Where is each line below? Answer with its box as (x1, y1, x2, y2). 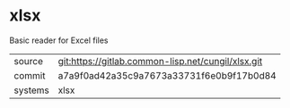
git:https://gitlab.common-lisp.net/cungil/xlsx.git (57, 54, 263, 67)
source (13, 54, 43, 67)
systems (13, 84, 49, 96)
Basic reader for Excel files (9, 35, 109, 46)
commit (13, 69, 46, 81)
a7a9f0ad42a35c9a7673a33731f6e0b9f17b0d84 (57, 69, 277, 81)
